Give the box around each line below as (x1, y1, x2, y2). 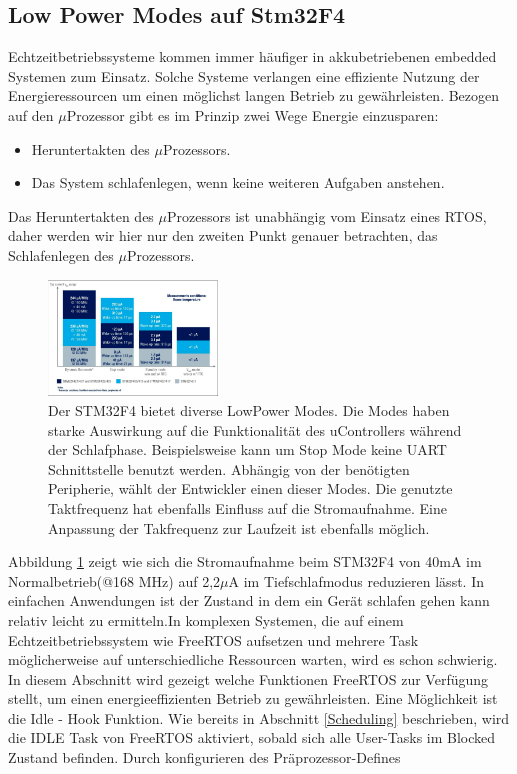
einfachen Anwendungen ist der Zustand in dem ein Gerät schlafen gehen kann (8, 590, 490, 611)
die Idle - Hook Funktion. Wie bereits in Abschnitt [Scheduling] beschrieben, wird (8, 707, 510, 728)
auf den (8, 104, 54, 125)
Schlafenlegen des (8, 244, 114, 265)
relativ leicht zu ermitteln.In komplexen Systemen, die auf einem (8, 609, 404, 630)
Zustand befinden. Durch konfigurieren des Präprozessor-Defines (8, 747, 401, 768)
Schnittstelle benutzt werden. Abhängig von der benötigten (48, 458, 410, 479)
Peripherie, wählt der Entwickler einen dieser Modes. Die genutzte (48, 478, 453, 499)
